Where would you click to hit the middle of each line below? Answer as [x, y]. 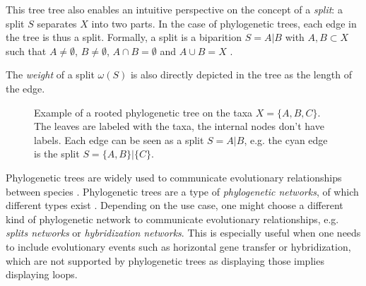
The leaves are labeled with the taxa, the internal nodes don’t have [179, 126]
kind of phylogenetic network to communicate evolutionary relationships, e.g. [172, 219]
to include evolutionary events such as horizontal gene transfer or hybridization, [178, 246]
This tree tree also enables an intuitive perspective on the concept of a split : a [174, 9]
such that [26, 50]
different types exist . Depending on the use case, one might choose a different [175, 205]
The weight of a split [50, 75]
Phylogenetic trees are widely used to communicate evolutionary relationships [174, 177]
